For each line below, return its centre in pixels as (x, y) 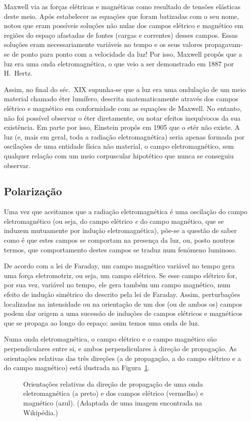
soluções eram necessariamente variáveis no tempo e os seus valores (103, 44)
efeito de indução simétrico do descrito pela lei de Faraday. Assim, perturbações (122, 294)
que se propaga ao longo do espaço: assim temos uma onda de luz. (102, 322)
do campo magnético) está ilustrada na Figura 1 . (77, 367)
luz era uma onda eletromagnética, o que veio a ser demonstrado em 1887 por (119, 63)
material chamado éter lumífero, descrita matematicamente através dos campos (121, 99)
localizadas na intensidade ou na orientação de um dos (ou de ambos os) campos (123, 304)
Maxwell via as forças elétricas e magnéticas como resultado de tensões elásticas (122, 6)
